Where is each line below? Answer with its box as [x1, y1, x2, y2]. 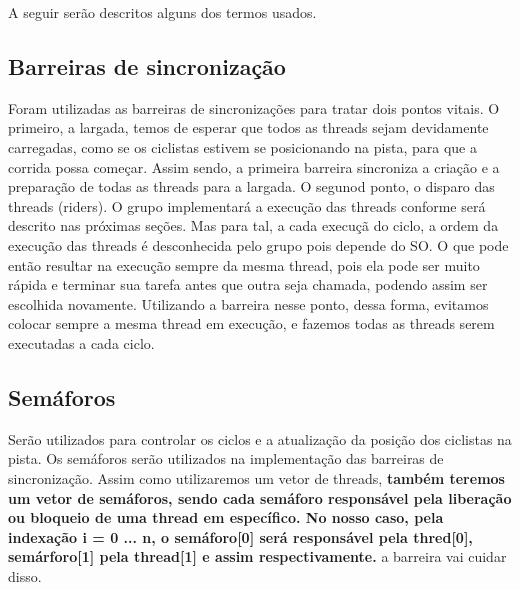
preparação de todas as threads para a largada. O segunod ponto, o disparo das [8, 176, 495, 197]
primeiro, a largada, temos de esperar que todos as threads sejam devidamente [8, 117, 489, 138]
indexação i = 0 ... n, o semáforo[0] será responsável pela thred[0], [8, 526, 473, 547]
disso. [8, 565, 42, 586]
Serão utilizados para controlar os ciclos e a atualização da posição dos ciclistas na [8, 428, 512, 449]
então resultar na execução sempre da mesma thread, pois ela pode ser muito [8, 254, 480, 275]
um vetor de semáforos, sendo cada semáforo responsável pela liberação [8, 487, 512, 508]
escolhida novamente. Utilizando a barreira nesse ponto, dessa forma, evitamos [8, 293, 489, 314]
